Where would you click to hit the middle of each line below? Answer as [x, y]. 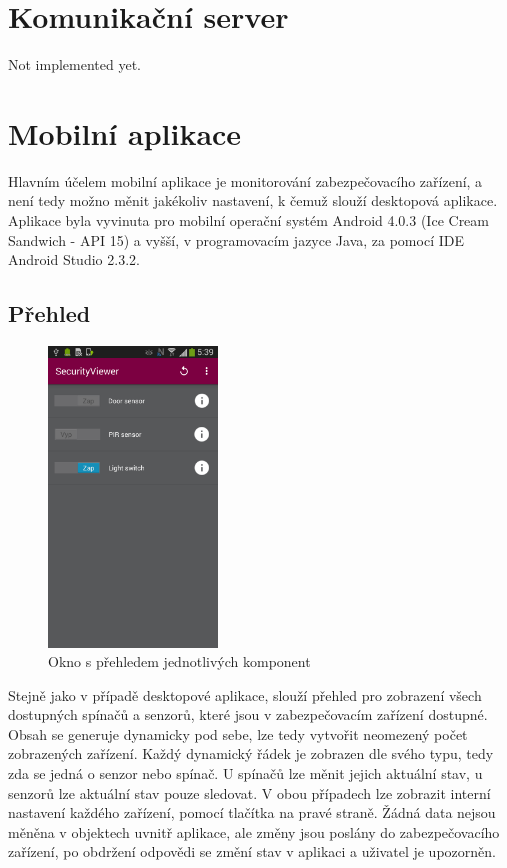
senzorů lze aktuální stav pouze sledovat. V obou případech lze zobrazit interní [249, 792]
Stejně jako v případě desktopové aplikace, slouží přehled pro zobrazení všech [245, 694]
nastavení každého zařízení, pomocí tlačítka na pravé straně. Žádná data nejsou [252, 812]
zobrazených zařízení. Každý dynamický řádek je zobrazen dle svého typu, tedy [251, 753]
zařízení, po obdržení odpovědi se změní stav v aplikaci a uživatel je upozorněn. [252, 851]
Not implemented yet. [74, 64]
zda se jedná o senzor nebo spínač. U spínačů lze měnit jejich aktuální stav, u [245, 773]
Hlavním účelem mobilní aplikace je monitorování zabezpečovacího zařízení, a [245, 180]
